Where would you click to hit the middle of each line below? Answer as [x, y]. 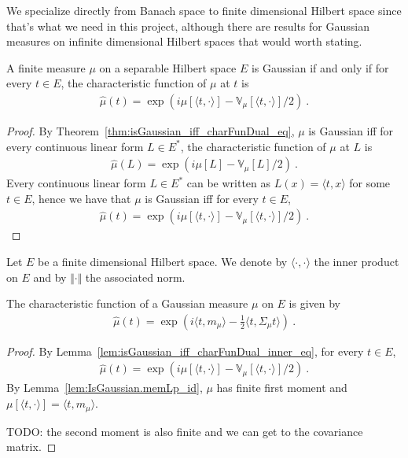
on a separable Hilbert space [168, 67]
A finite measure [46, 67]
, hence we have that [81, 198]
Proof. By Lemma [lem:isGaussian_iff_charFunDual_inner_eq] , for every [185, 351]
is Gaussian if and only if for [320, 67]
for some [370, 183]
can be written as [229, 183]
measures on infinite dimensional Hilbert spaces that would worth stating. [184, 41]
